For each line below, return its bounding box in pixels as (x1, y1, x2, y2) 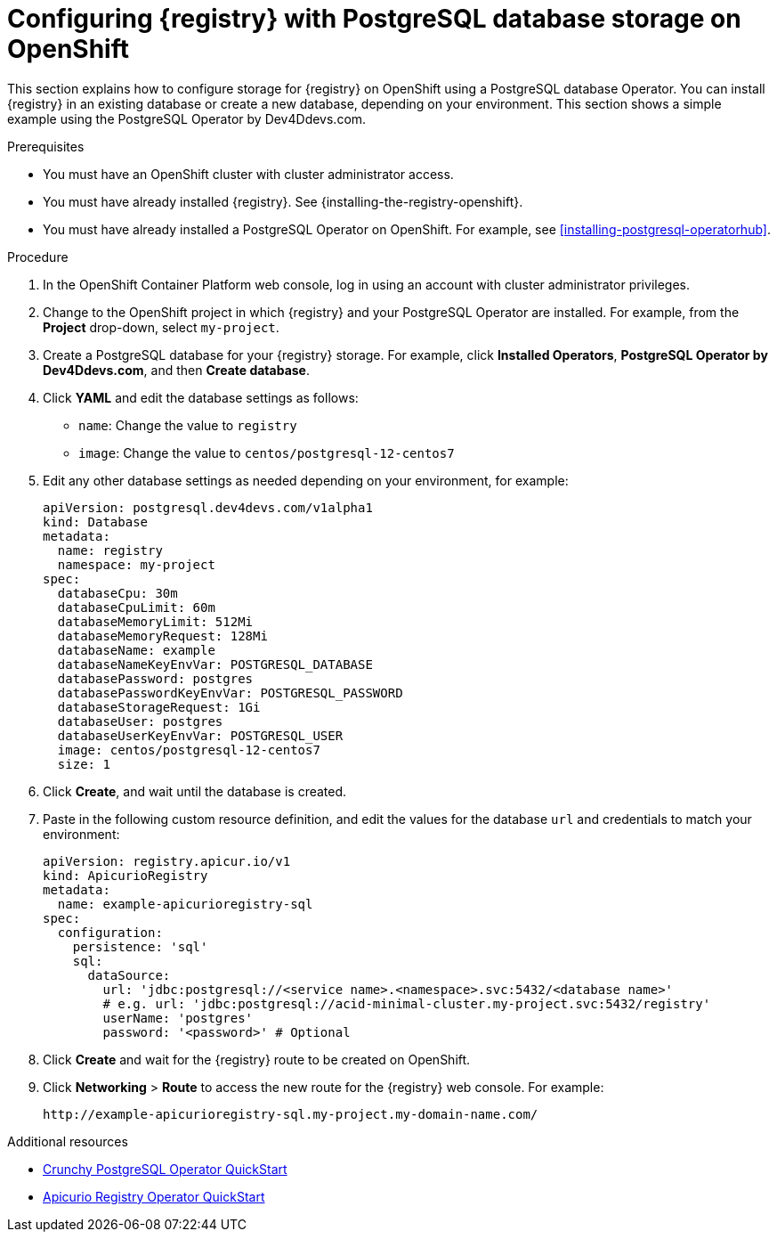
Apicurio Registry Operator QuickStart (43, 1188, 265, 1204)
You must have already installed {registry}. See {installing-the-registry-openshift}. (43, 193, 523, 209)
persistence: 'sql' (72, 939, 208, 954)
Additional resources (7, 1133, 128, 1149)
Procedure (7, 249, 69, 265)
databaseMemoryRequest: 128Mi (57, 628, 268, 643)
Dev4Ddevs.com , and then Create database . (43, 362, 310, 378)
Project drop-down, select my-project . (43, 319, 279, 335)
